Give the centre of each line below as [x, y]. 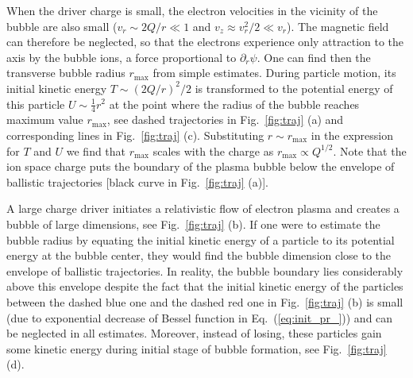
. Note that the [370, 150]
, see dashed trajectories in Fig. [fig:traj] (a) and [225, 120]
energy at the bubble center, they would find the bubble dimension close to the [199, 255]
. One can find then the [314, 57]
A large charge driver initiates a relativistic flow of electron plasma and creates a [203, 208]
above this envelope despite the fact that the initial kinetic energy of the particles [205, 286]
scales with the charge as [213, 150]
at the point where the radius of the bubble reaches [234, 104]
